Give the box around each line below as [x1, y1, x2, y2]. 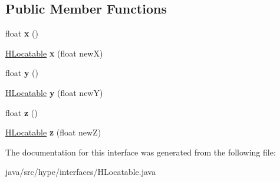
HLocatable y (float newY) [5, 86, 103, 98]
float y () [5, 67, 38, 79]
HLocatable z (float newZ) [5, 126, 101, 138]
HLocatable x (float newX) [5, 47, 103, 59]
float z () [5, 106, 38, 118]
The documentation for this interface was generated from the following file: [5, 145, 276, 158]
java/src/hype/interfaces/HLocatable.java [5, 166, 156, 178]
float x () [5, 27, 38, 39]
